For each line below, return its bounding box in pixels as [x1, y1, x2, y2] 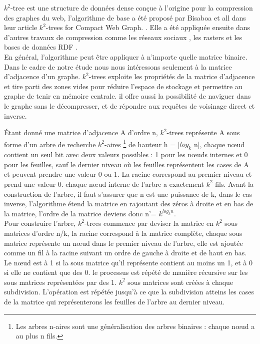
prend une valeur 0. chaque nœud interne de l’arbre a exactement [4, 178, 204, 189]
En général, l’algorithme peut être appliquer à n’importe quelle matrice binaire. [4, 51, 247, 62]
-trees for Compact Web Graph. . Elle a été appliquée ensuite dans [45, 22, 250, 33]
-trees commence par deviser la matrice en [84, 218, 213, 228]
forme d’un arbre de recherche [4, 139, 96, 149]
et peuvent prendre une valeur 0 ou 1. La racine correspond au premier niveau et [4, 169, 252, 179]
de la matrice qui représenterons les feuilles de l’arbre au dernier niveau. [4, 296, 225, 307]
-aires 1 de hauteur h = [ [104, 137, 180, 149]
